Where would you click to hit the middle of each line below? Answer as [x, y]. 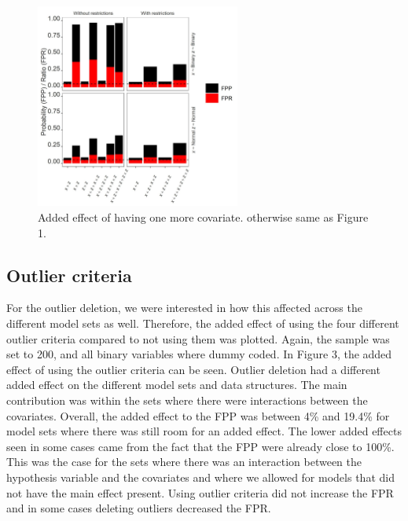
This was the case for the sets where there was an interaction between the [184, 462]
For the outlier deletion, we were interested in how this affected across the [184, 308]
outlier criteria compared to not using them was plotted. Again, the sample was [198, 338]
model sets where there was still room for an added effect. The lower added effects [204, 431]
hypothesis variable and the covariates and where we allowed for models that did [200, 477]
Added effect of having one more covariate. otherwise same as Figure [203, 216]
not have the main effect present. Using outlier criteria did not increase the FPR [200, 492]
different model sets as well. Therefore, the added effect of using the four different [203, 323]
